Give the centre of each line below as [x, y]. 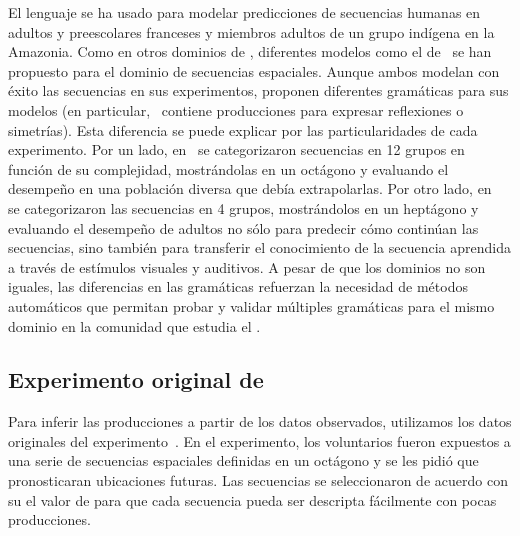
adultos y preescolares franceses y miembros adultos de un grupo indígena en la [251, 31]
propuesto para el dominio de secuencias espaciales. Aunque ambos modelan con [254, 70]
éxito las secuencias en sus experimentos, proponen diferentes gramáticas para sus [258, 90]
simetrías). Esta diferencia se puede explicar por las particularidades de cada [243, 129]
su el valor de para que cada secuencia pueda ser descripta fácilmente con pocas [252, 499]
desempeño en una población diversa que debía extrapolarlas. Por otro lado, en [250, 188]
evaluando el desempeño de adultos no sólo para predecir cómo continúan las [243, 227]
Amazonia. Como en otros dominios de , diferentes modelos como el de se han [250, 51]
